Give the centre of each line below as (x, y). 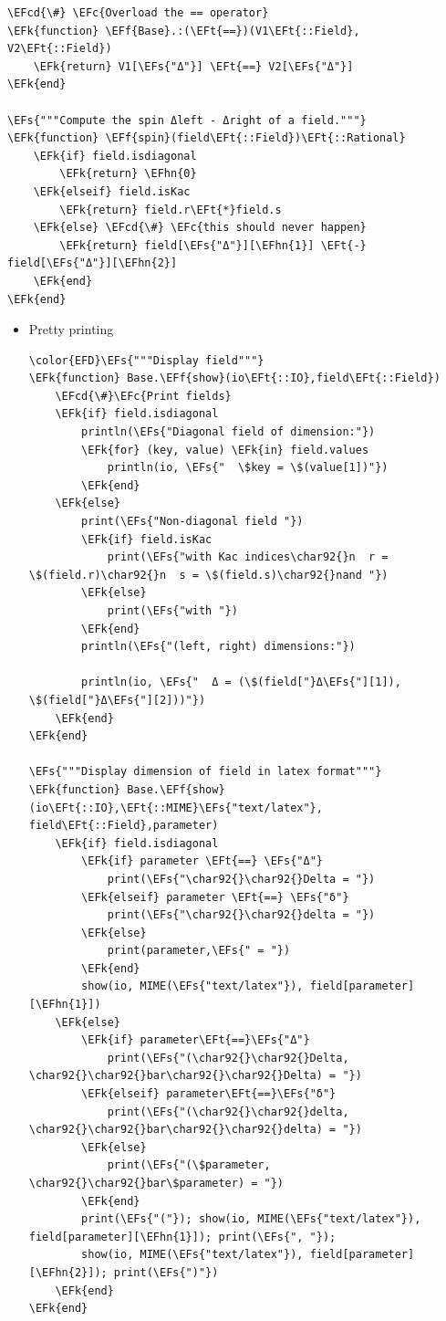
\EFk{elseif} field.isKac (112, 191)
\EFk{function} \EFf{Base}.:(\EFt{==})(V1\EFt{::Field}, (184, 31)
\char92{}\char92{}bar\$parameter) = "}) (156, 1183)
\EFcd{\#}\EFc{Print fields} (143, 396)
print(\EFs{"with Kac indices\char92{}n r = (248, 557)
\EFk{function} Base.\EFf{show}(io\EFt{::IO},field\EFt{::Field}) (234, 378)
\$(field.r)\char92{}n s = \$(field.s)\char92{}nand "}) (208, 575)
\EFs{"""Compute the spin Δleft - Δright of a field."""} (187, 120)
